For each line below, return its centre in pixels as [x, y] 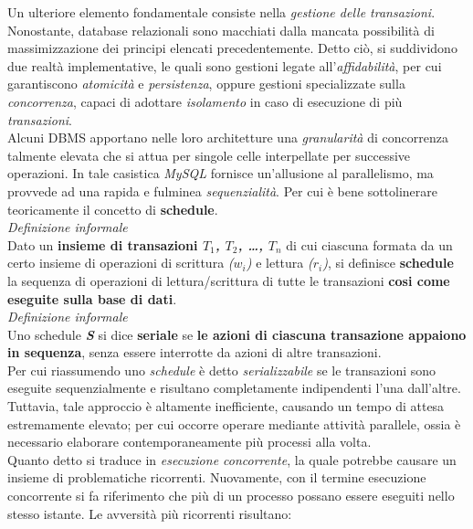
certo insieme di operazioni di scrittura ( [121, 263]
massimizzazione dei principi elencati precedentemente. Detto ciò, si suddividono [232, 48]
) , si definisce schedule [388, 263]
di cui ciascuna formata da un [369, 244]
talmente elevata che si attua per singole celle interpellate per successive [209, 155]
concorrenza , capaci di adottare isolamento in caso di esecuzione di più [205, 101]
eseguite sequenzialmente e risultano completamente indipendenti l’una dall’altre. [234, 388]
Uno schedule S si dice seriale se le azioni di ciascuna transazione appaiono [237, 334]
